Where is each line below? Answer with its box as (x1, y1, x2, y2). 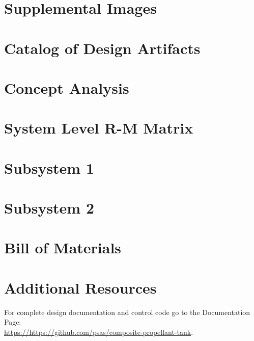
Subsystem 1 (4, 157, 95, 178)
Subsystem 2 (4, 197, 95, 218)
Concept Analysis (4, 77, 129, 98)
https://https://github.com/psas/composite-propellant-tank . (4, 326, 193, 337)
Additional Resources (4, 277, 157, 298)
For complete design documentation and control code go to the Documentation (4, 306, 250, 317)
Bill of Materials (4, 237, 122, 258)
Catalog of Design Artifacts (4, 37, 201, 58)
